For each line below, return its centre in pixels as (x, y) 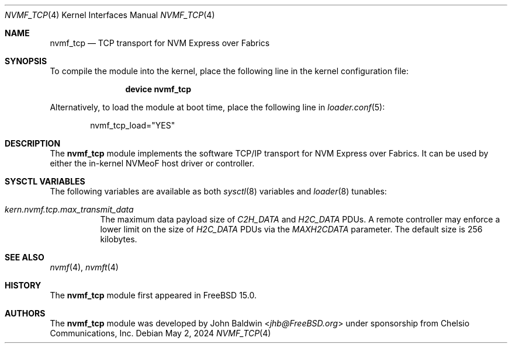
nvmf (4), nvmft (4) (84, 267)
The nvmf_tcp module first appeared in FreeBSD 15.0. (153, 295)
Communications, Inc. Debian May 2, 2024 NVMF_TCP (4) (160, 333)
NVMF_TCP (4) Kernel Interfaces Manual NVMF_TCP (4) (110, 15)
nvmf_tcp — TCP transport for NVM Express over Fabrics (160, 43)
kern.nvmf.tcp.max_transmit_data (69, 209)
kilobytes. (119, 239)
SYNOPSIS (26, 61)
